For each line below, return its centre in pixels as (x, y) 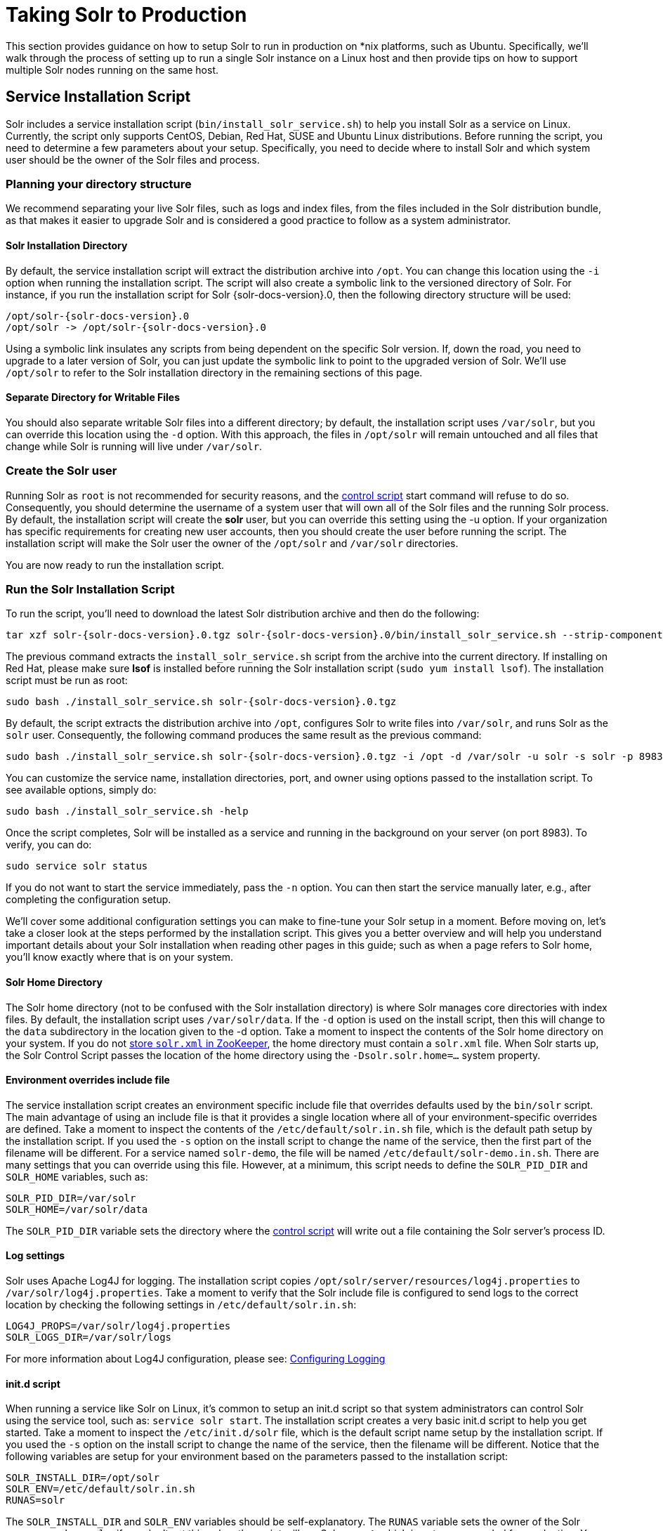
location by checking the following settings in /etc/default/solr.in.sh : (181, 1304)
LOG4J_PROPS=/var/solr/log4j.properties (118, 1326)
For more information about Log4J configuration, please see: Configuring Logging (196, 1358)
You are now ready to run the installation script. (115, 565)
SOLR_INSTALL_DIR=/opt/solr (83, 1478)
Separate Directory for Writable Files (93, 397)
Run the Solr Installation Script (90, 589)
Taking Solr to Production (126, 15)
